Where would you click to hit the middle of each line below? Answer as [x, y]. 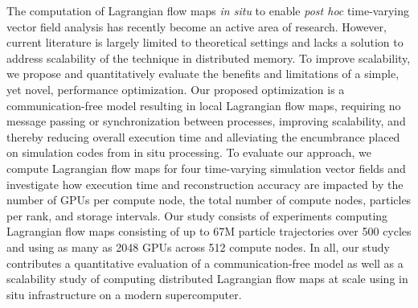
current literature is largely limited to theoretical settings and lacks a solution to [205, 42]
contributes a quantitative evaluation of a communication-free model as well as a [205, 263]
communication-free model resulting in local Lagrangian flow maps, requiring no [204, 105]
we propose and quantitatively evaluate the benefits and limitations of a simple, [203, 74]
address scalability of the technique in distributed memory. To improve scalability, [209, 57]
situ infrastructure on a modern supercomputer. [124, 294]
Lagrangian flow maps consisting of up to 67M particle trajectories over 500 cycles [209, 231]
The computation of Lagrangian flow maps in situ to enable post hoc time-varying [208, 10]
